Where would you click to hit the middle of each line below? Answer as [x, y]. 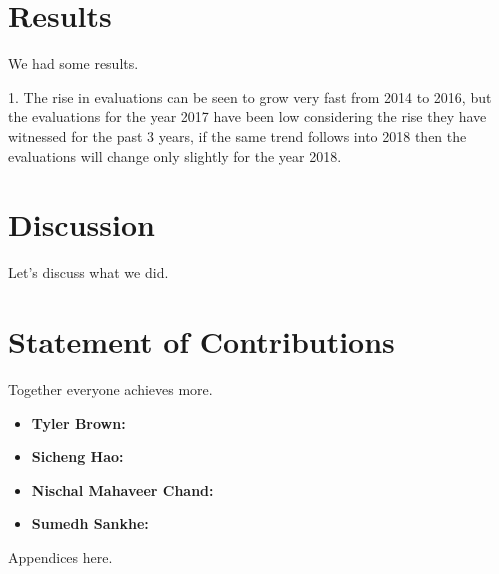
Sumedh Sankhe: [90, 523]
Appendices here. [60, 556]
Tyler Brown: [78, 422]
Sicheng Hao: [77, 456]
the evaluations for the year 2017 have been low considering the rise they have [247, 116]
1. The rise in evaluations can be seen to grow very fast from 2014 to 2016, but [250, 96]
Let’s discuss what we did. [88, 272]
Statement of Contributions [201, 341]
